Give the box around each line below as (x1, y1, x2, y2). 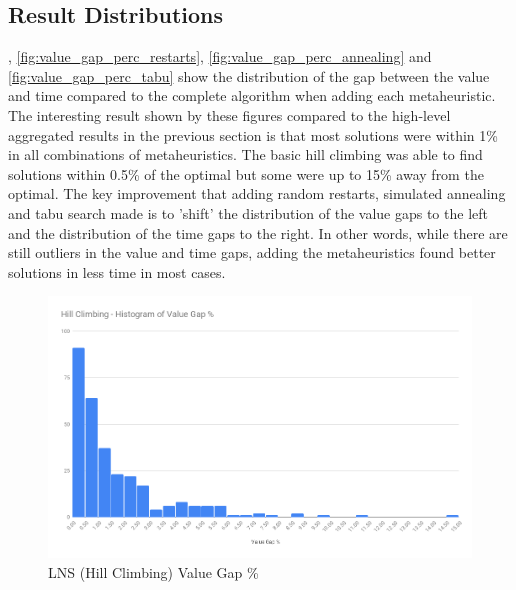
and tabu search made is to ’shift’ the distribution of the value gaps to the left (8, 202, 488, 223)
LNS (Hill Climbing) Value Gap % (48, 561, 259, 582)
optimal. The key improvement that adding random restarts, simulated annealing (8, 183, 506, 204)
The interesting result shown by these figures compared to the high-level (8, 104, 451, 125)
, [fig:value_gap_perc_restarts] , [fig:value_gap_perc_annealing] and (8, 46, 432, 67)
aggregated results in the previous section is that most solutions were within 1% (8, 124, 498, 145)
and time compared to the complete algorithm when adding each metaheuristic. (8, 85, 496, 106)
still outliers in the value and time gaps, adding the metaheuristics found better (8, 242, 496, 263)
